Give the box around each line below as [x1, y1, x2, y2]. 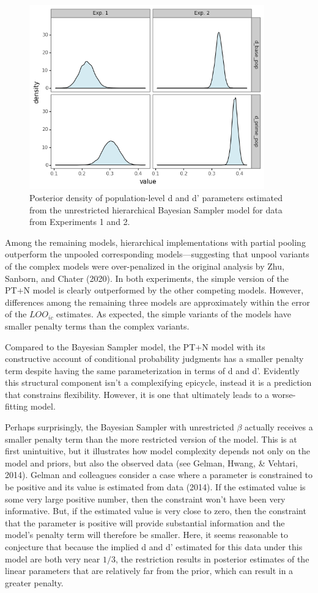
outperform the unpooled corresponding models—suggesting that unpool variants [5, 248, 309, 260]
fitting [5, 400, 28, 413]
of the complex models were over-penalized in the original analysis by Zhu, [5, 259, 284, 272]
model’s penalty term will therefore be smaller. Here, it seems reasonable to [5, 528, 288, 541]
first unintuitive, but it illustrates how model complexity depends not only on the [5, 444, 310, 457]
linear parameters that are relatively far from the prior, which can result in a [5, 564, 294, 577]
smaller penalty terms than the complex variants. [5, 319, 190, 332]
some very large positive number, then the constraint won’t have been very [5, 492, 286, 505]
